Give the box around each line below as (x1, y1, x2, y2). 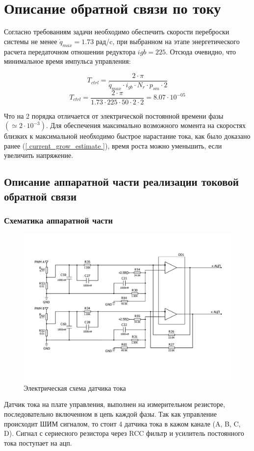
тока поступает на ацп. (4, 437, 72, 448)
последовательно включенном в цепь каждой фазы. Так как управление (4, 408, 217, 419)
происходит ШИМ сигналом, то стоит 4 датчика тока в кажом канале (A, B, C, (4, 418, 241, 428)
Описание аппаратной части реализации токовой (4, 174, 239, 189)
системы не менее (4, 36, 57, 46)
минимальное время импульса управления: (4, 56, 131, 66)
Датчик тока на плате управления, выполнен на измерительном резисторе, (4, 399, 225, 409)
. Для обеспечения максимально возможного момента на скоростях (46, 120, 246, 130)
